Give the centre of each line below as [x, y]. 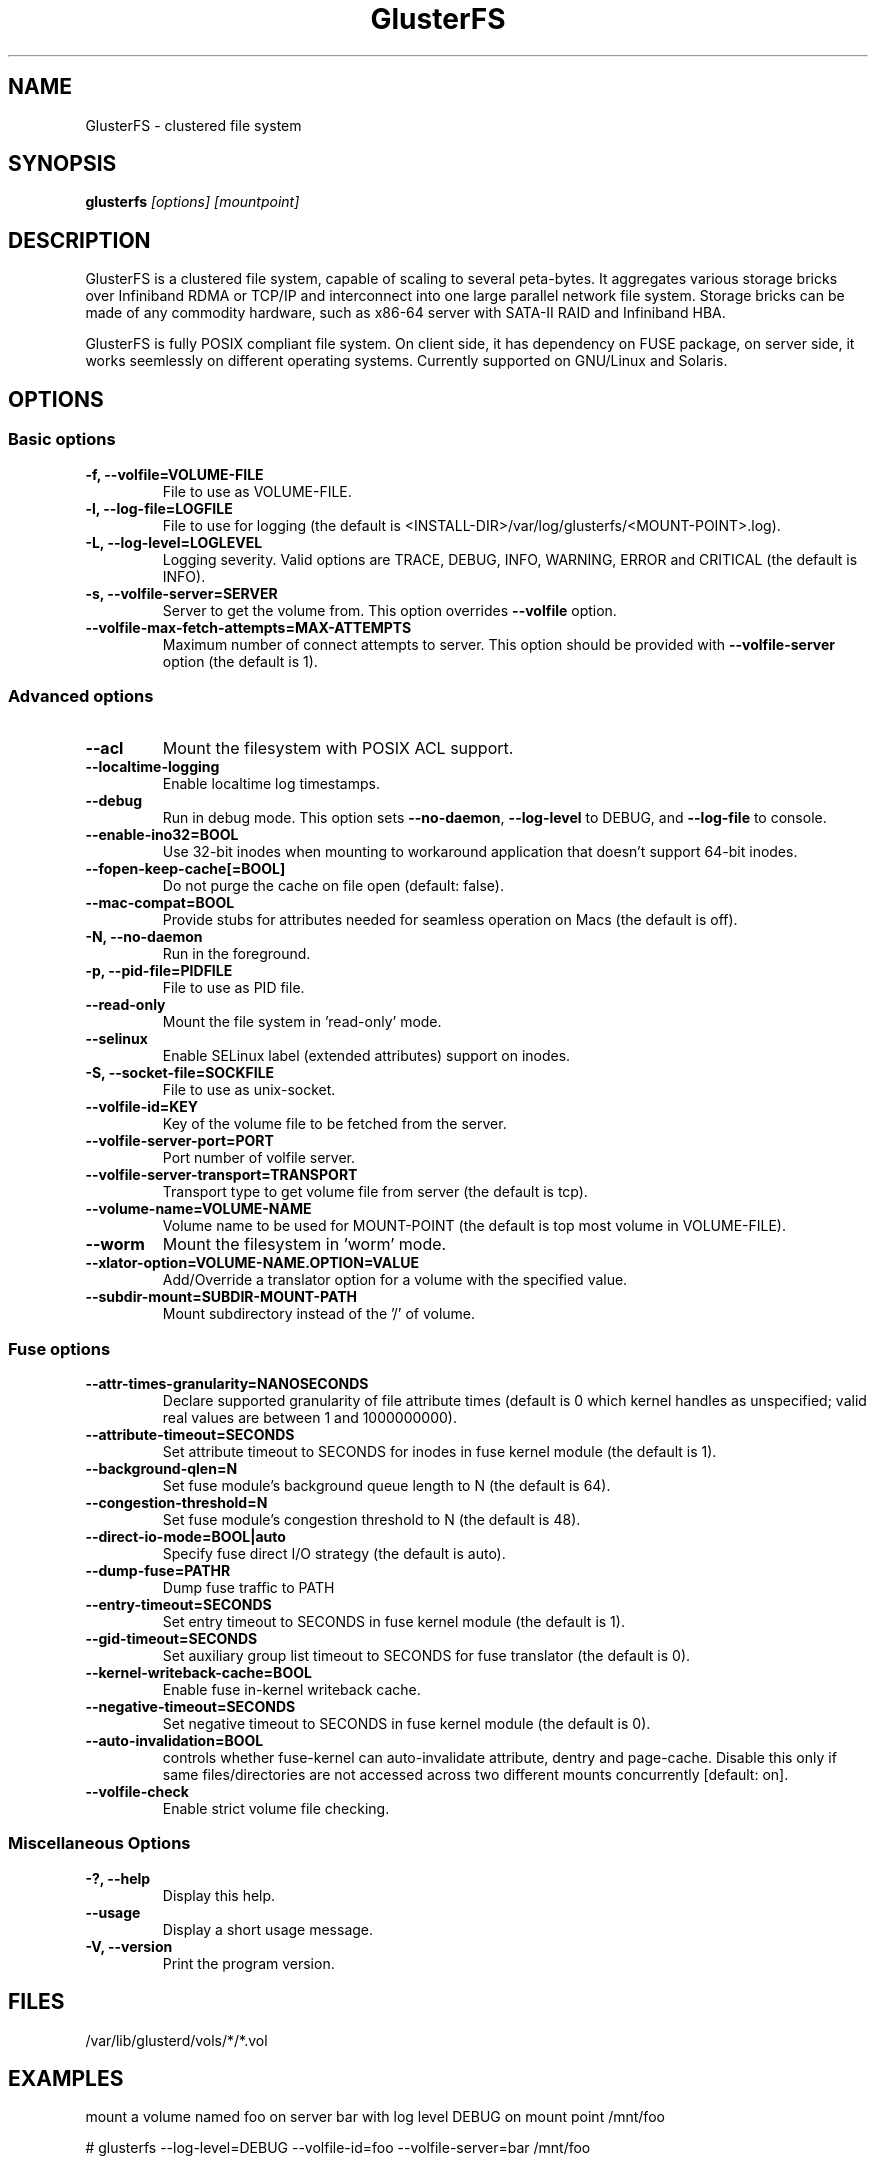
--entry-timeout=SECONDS [178, 1604]
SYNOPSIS [62, 164]
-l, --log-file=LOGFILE [159, 508]
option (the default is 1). [240, 661]
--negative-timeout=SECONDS [190, 1706]
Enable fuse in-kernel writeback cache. [291, 1689]
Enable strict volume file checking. [276, 1808]
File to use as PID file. [233, 988]
